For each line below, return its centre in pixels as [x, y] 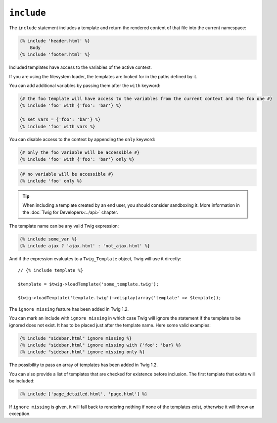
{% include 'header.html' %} [55, 41]
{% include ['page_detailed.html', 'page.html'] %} [84, 394]
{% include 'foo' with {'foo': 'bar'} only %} [77, 159]
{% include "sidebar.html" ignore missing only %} [82, 352]
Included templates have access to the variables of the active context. [80, 67]
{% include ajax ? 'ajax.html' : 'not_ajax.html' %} [85, 246]
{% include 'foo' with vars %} [58, 126]
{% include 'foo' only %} [51, 181]
